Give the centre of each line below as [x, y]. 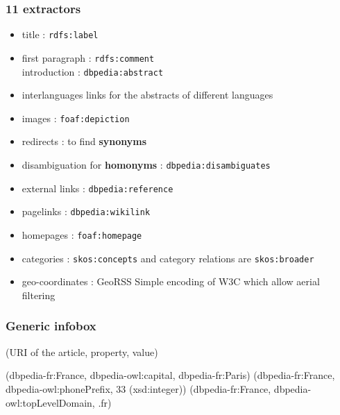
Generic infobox [51, 326]
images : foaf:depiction [76, 118]
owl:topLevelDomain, [50, 402]
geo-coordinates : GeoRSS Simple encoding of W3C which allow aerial [171, 281]
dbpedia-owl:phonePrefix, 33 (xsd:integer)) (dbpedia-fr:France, [138, 388]
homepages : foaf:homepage [82, 235]
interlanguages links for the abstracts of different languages [147, 95]
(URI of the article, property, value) [82, 352]
